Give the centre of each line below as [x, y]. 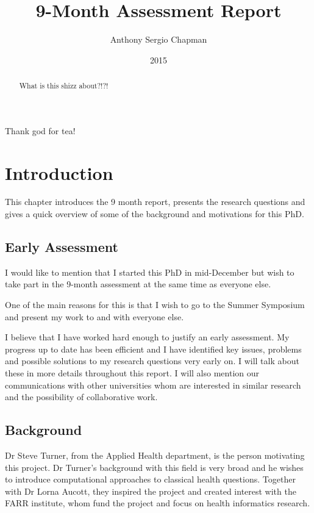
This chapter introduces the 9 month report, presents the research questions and [155, 202]
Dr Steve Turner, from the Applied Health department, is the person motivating [155, 455]
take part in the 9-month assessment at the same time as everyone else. [138, 284]
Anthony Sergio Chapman [159, 39]
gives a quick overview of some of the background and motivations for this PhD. [155, 214]
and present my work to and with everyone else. [95, 316]
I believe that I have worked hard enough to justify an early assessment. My [147, 337]
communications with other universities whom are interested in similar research [153, 385]
